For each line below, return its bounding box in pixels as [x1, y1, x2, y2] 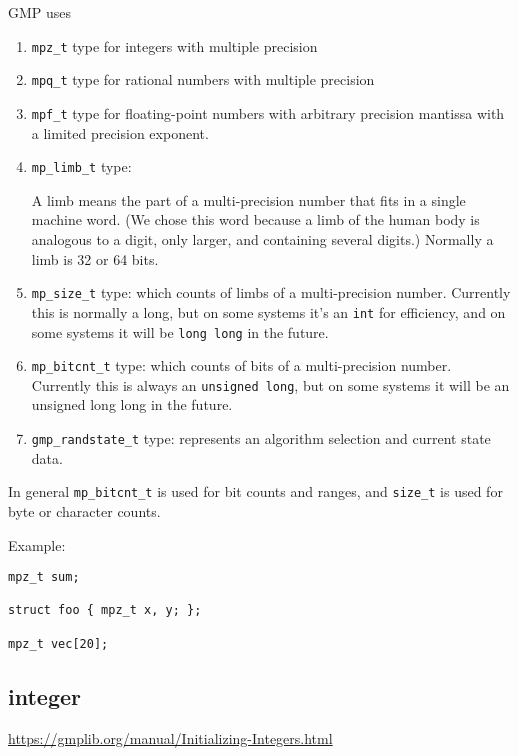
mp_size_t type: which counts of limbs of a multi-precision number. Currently [31, 282, 511, 303]
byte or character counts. [8, 500, 161, 521]
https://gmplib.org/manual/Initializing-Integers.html [8, 727, 333, 748]
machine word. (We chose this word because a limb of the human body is [31, 209, 480, 230]
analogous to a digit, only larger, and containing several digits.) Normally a [31, 229, 494, 249]
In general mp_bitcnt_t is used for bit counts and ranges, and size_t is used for [8, 481, 503, 502]
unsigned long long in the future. [31, 394, 233, 415]
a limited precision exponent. [31, 122, 209, 143]
